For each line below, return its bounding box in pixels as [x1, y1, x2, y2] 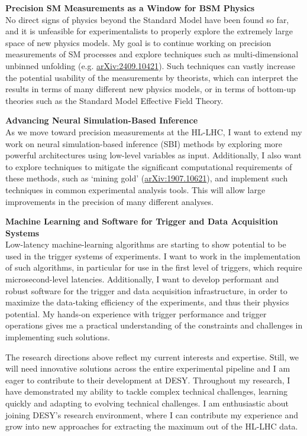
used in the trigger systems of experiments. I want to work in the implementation [5, 249, 300, 262]
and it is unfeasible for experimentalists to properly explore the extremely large [5, 25, 293, 37]
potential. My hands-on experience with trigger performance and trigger [5, 307, 267, 320]
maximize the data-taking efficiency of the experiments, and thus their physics [5, 296, 289, 308]
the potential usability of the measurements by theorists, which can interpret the [5, 71, 298, 83]
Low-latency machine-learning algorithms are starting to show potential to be [5, 238, 286, 250]
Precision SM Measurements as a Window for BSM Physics [5, 2, 255, 14]
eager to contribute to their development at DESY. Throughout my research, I [5, 373, 290, 386]
